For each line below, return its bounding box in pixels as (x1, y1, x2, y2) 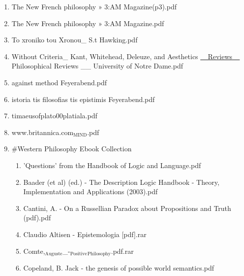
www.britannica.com (11, 127, 74, 137)
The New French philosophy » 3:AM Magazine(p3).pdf (11, 1, 177, 11)
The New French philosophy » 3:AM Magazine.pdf (11, 18, 164, 28)
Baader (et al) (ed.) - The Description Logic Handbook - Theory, (23, 176, 219, 187)
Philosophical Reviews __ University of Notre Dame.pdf (11, 61, 183, 71)
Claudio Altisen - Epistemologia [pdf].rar (23, 229, 147, 239)
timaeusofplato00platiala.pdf (11, 110, 97, 121)
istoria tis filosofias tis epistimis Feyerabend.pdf (11, 94, 155, 104)
